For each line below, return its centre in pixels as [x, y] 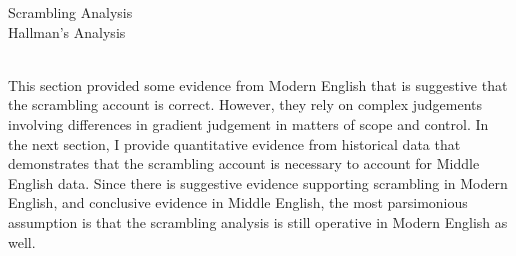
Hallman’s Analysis [67, 31]
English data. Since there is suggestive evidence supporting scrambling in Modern [258, 182]
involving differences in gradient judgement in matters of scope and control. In [248, 123]
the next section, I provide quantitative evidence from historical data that [234, 143]
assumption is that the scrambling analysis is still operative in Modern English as [258, 221]
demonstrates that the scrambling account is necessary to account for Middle [244, 163]
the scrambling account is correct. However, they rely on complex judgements [245, 104]
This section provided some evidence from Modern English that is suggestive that [258, 84]
